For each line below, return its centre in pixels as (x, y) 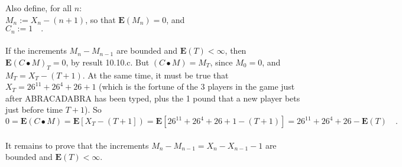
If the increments (36, 50)
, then (236, 50)
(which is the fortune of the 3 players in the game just (197, 86)
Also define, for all (39, 8)
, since (221, 62)
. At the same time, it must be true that (155, 75)
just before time (34, 109)
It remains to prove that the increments (77, 145)
